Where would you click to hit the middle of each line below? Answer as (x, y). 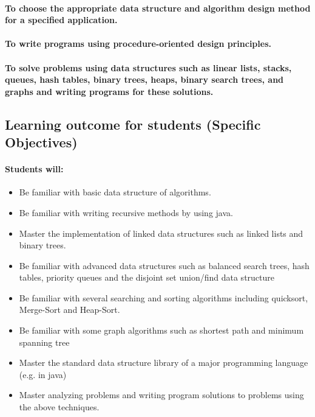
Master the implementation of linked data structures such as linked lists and (161, 233)
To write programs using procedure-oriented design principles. (138, 44)
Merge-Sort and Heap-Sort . (69, 310)
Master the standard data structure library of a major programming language (164, 363)
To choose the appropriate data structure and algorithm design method (158, 8)
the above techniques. (59, 407)
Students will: (34, 169)
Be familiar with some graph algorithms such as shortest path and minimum (161, 330)
